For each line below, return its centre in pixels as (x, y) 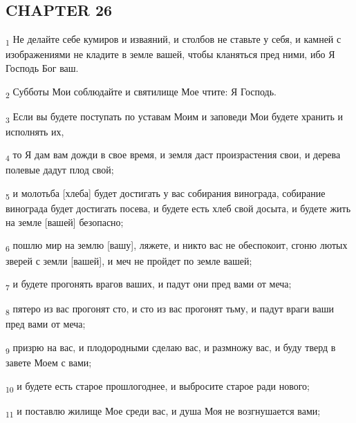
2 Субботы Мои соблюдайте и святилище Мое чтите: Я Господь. (141, 92)
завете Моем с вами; (49, 363)
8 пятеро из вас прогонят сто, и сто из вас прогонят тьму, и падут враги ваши (170, 310)
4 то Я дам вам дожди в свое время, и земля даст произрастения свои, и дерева (173, 156)
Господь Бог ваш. (42, 67)
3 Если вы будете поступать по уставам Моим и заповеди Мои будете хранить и (174, 117)
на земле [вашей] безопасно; (65, 222)
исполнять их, (35, 131)
